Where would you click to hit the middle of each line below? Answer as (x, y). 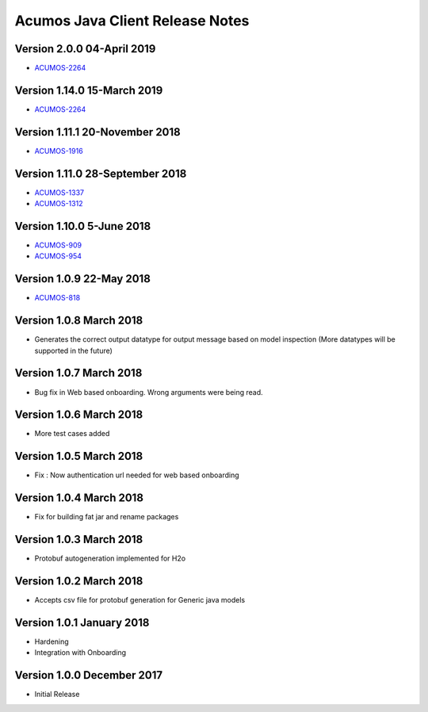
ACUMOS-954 (58, 256)
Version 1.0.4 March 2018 (79, 498)
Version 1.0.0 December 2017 (88, 675)
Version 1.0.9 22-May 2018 (82, 279)
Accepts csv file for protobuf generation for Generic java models (140, 600)
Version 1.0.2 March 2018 (79, 582)
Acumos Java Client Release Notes (132, 21)
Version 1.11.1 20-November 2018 (98, 132)
